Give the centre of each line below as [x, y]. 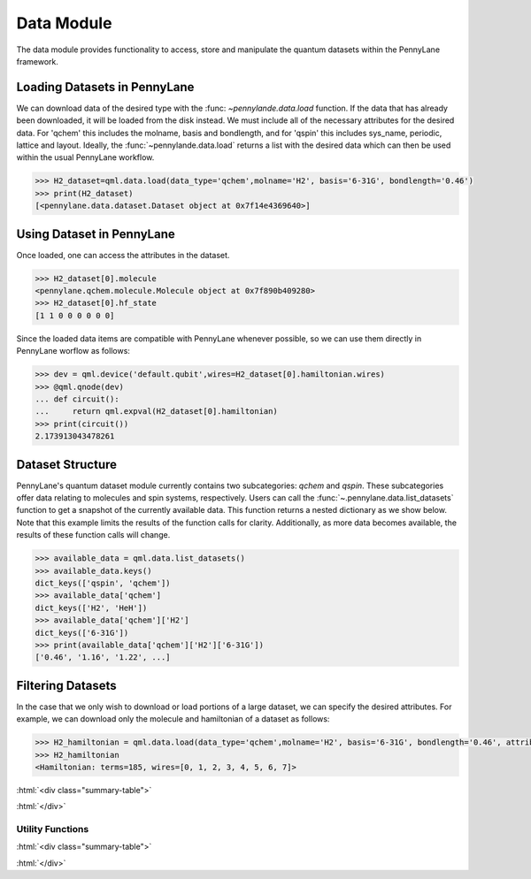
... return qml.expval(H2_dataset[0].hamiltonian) [156, 412]
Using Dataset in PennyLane [96, 234]
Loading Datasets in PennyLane [105, 87]
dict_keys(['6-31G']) [82, 633]
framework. [38, 61]
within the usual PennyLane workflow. [85, 157]
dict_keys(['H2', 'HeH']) [91, 608]
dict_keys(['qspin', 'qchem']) [103, 583]
